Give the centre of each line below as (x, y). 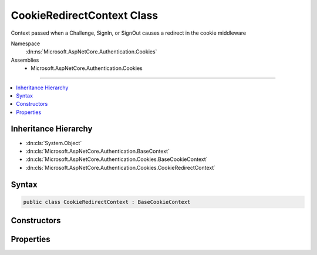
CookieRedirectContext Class (85, 15)
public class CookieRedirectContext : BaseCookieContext (107, 202)
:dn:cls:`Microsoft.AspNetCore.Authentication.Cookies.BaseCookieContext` (117, 159)
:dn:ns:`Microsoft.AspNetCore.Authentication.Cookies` (91, 52)
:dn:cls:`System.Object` (54, 143)
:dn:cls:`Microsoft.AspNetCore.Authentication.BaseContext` (98, 151)
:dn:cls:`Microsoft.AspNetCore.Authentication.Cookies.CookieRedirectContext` (121, 167)
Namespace (26, 43)
